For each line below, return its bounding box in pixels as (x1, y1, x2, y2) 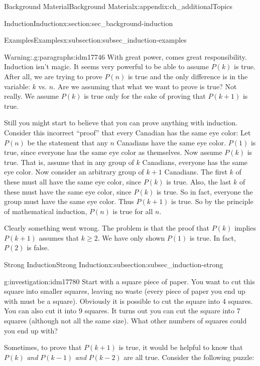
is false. (27, 242, 50, 253)
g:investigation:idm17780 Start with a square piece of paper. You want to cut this (4, 276, 255, 286)
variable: (4, 81, 30, 91)
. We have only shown (97, 232, 165, 243)
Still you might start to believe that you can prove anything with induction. (4, 117, 237, 128)
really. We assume (4, 91, 59, 101)
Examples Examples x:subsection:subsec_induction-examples (4, 35, 187, 45)
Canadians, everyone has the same (142, 156, 248, 167)
